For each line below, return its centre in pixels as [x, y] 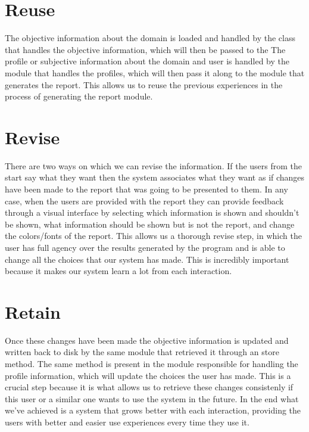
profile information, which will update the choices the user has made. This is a [148, 375]
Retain [33, 311]
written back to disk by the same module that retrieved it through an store [142, 352]
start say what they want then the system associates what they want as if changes [155, 177]
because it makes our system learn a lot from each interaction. [118, 271]
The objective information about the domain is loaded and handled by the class [150, 38]
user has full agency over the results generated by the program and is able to [145, 247]
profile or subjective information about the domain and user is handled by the [147, 61]
